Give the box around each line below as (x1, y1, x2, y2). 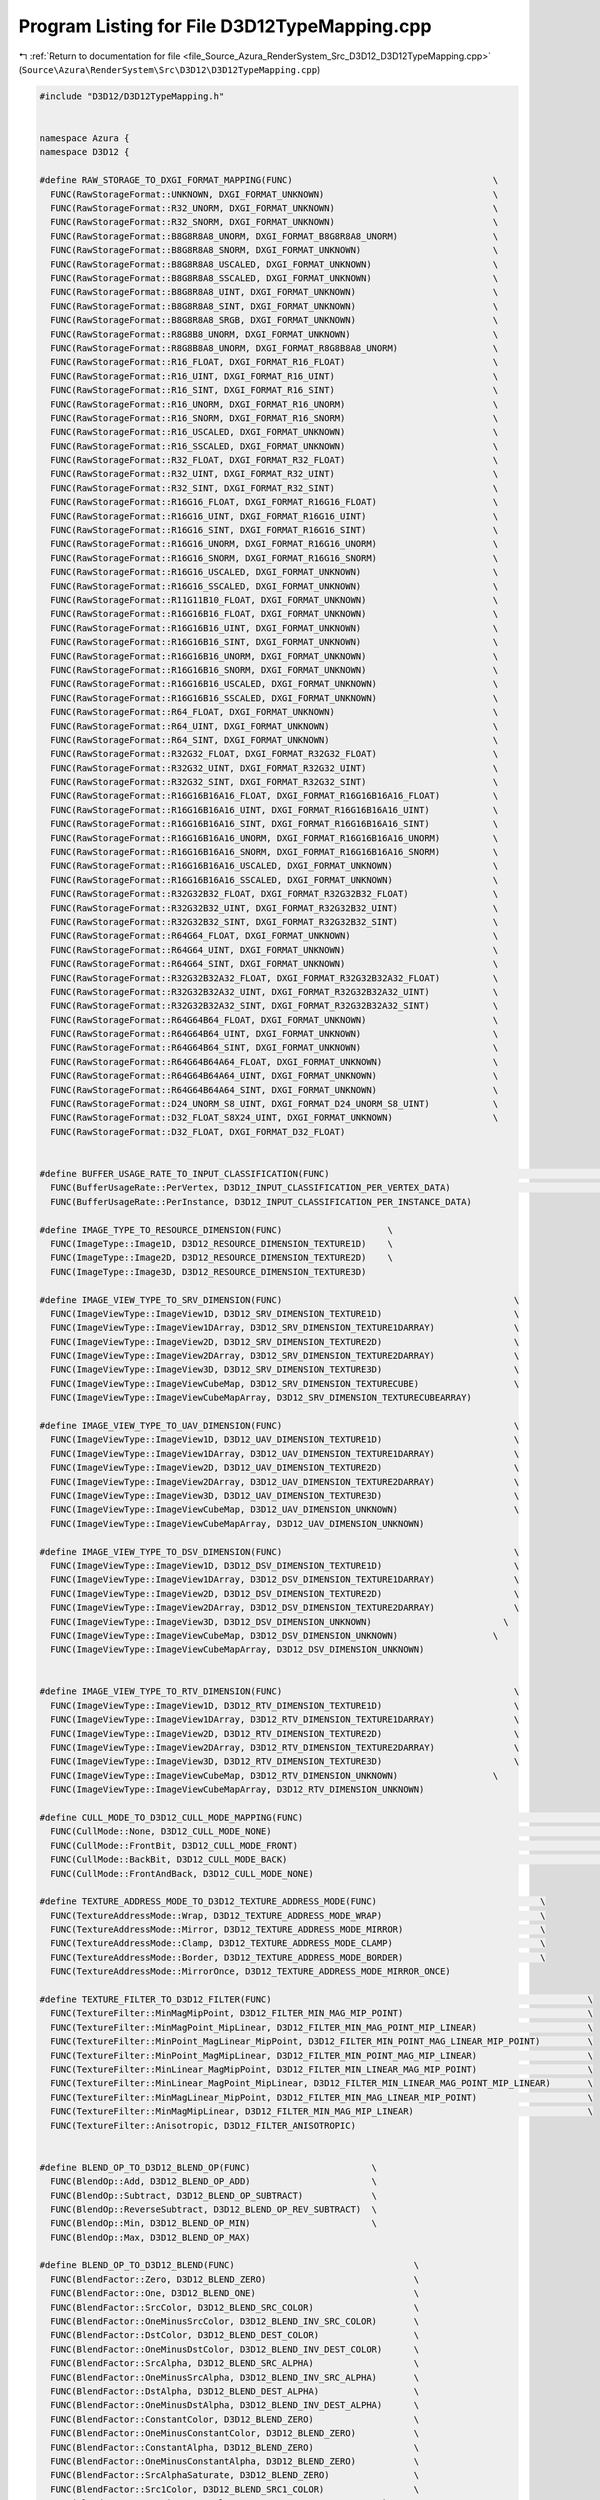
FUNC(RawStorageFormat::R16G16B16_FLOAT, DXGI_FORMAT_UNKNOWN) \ (50, 608, 499, 620)
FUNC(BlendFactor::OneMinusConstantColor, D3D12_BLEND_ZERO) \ (50, 2428, 420, 2439)
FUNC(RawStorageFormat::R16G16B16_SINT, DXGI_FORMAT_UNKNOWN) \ (50, 636, 499, 648)
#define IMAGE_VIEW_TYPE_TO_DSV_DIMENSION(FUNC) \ (39, 1546, 520, 1557)
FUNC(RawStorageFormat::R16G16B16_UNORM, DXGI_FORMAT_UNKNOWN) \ (50, 650, 499, 662)
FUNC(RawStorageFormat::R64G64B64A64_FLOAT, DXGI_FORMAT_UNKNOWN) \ (50, 1056, 499, 1067)
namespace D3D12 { (39, 146, 130, 158)
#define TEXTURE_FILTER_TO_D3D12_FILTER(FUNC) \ (39, 1994, 594, 2005)
